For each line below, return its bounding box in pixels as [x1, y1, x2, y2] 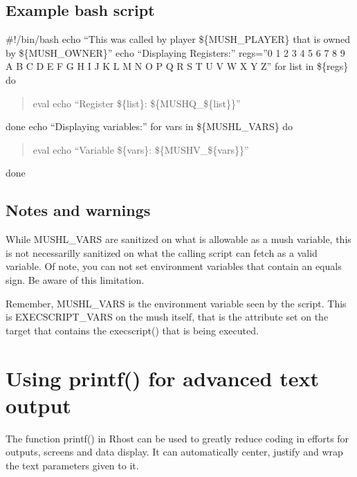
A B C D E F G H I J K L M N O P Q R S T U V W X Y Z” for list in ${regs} [6, 59, 349, 73]
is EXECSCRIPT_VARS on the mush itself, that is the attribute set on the [6, 309, 329, 324]
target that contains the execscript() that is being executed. [6, 323, 259, 337]
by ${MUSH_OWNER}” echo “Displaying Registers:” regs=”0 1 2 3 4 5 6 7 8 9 [6, 45, 345, 60]
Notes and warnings [6, 199, 151, 221]
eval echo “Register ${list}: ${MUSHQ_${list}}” [33, 96, 241, 110]
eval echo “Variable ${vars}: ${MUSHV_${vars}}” [33, 142, 249, 156]
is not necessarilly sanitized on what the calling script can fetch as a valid [6, 245, 318, 260]
